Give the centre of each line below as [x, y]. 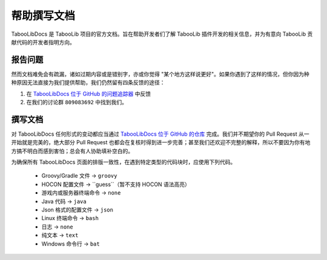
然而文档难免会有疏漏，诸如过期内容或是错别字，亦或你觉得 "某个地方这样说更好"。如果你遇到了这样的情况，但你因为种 [160, 74]
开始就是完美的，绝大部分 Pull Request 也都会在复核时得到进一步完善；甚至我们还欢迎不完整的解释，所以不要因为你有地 [161, 142]
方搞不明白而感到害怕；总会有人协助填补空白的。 [72, 151]
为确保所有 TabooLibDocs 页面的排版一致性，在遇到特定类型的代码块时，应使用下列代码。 [124, 162]
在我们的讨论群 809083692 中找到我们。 [77, 102]
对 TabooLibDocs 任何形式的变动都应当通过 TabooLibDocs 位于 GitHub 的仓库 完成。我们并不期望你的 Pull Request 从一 [160, 134]
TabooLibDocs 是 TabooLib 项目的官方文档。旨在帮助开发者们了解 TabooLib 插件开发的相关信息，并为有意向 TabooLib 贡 [162, 34]
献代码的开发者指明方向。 [43, 42]
